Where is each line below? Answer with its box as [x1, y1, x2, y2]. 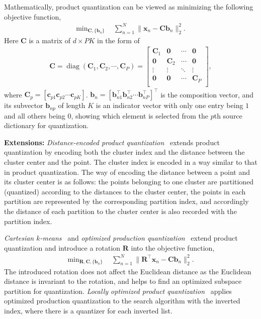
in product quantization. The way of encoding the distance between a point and [4, 166, 250, 177]
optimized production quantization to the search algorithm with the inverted [4, 295, 240, 306]
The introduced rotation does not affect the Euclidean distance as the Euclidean [4, 266, 251, 276]
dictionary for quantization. [4, 120, 89, 131]
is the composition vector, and [160, 89, 254, 99]
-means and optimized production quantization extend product [40, 233, 238, 243]
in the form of [97, 35, 140, 45]
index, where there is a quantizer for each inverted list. [4, 305, 172, 316]
